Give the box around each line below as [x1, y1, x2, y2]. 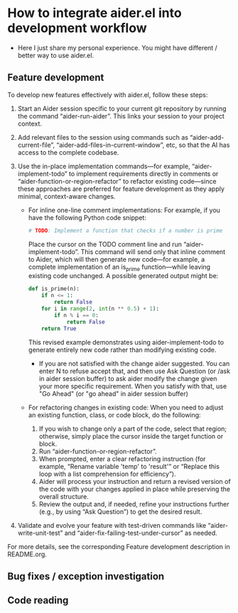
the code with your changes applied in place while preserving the [38, 485, 231, 493]
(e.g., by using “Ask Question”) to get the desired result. [38, 507, 202, 516]
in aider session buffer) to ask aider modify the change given [38, 374, 217, 382]
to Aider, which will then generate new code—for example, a [28, 255, 205, 263]
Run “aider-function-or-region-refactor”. [38, 447, 157, 455]
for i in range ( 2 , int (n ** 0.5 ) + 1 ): [41, 305, 160, 313]
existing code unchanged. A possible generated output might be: [28, 272, 219, 280]
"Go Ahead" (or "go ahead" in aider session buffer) [38, 389, 188, 398]
